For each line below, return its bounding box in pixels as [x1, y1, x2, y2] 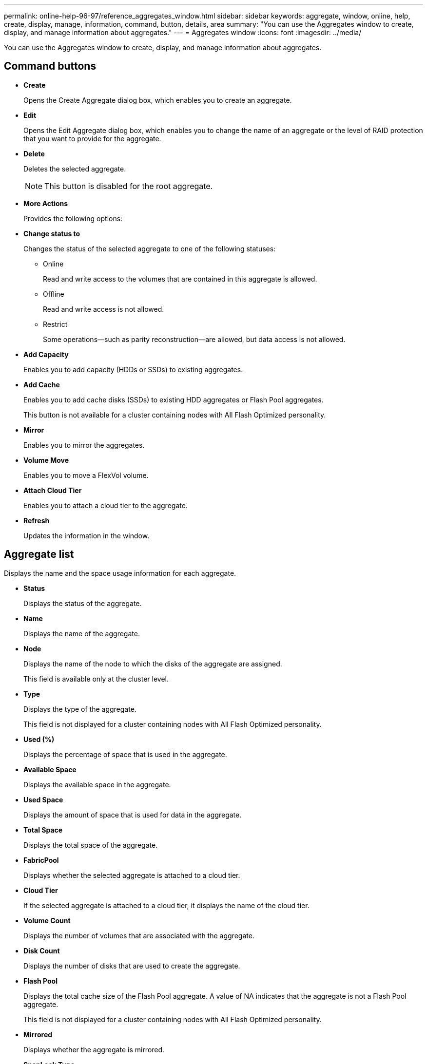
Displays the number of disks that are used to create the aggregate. [23, 961, 240, 970]
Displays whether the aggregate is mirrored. [23, 1045, 165, 1054]
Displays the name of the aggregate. [23, 629, 140, 638]
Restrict [43, 320, 68, 328]
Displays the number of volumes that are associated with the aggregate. [23, 931, 254, 940]
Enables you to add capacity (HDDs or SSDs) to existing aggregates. [23, 365, 243, 374]
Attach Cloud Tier [23, 486, 82, 494]
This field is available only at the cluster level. [23, 674, 169, 683]
